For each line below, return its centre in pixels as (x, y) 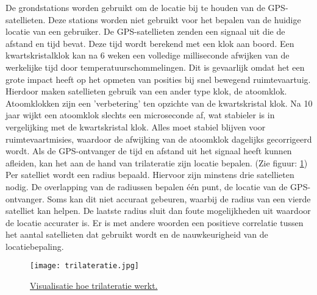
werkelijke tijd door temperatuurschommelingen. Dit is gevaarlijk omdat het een (155, 67)
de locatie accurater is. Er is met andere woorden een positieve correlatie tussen (155, 222)
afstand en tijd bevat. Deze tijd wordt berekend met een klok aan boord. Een (150, 43)
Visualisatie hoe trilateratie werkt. (94, 286)
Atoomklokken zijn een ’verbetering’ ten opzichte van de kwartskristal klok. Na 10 (159, 103)
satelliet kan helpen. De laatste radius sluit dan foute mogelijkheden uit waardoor (158, 211)
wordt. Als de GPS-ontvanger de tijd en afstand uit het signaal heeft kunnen (149, 151)
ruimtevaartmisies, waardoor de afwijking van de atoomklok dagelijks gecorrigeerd (159, 139)
